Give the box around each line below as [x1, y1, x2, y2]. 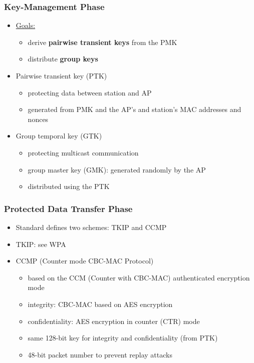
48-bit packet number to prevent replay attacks [28, 349, 172, 359]
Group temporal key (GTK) [16, 130, 102, 141]
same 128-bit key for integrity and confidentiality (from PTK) [28, 332, 218, 343]
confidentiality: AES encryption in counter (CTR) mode [28, 315, 200, 326]
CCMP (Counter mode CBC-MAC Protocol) [16, 255, 154, 266]
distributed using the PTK [28, 181, 110, 191]
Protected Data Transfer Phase [4, 202, 133, 214]
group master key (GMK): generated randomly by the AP [28, 164, 206, 174]
